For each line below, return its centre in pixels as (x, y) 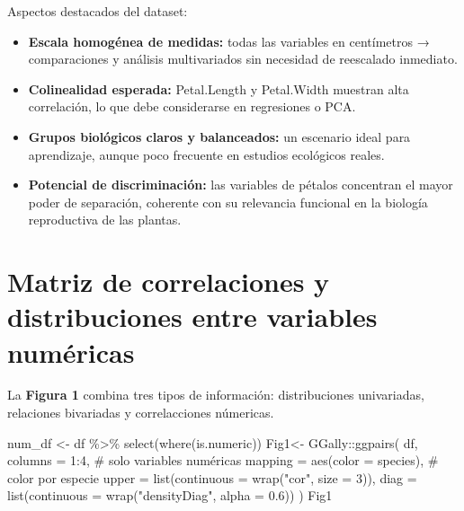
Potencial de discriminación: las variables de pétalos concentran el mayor (241, 185)
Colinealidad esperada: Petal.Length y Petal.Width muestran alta (219, 88)
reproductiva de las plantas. (105, 220)
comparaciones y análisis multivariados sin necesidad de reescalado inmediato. (243, 59)
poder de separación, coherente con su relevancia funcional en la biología (228, 202)
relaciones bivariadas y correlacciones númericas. (141, 413)
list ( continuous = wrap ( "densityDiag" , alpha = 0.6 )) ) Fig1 (170, 495)
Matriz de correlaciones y (169, 282)
